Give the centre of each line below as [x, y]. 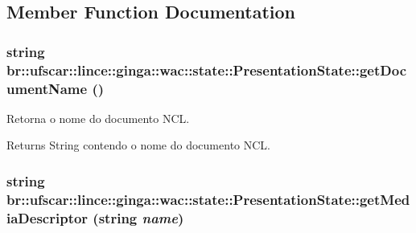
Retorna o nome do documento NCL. [98, 118]
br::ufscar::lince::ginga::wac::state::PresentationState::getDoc [207, 69]
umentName [47, 88]
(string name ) [138, 217]
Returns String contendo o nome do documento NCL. [138, 145]
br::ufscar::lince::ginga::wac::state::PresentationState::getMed [208, 199]
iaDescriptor [47, 217]
